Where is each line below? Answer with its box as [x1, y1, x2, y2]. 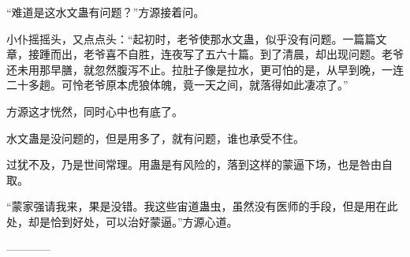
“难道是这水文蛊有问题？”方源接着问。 [6, 4, 205, 20]
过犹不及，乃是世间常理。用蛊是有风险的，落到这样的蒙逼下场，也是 [6, 156, 360, 173]
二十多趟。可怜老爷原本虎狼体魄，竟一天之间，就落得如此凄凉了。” [6, 76, 348, 93]
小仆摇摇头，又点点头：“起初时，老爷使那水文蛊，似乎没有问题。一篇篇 [6, 30, 376, 47]
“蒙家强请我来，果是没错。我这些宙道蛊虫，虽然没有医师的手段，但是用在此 [6, 198, 398, 214]
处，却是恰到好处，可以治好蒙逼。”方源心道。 [6, 213, 238, 229]
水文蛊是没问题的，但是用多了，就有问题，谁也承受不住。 [6, 129, 304, 146]
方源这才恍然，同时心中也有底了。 [6, 102, 183, 119]
